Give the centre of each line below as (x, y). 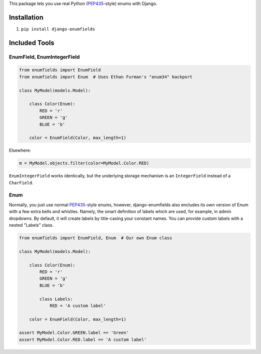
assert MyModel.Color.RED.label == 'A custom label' (83, 339)
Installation (26, 17)
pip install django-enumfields (58, 29)
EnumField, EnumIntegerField (44, 57)
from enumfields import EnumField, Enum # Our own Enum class (96, 238)
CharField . (21, 183)
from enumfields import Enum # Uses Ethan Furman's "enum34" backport (106, 77)
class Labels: (56, 299)
